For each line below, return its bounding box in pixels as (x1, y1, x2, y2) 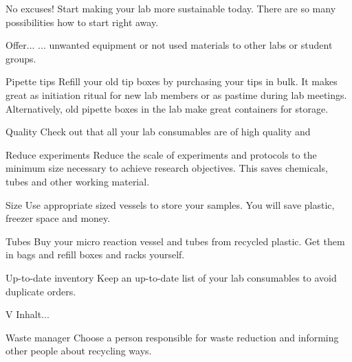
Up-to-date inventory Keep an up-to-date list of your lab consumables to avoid (5, 270, 337, 284)
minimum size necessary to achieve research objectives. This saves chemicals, (5, 161, 328, 175)
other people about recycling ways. (5, 343, 152, 358)
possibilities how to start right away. (5, 14, 159, 29)
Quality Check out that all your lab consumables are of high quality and (5, 124, 311, 139)
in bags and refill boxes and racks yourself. (5, 247, 185, 262)
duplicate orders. (5, 284, 76, 298)
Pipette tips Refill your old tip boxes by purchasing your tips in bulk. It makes (5, 74, 338, 89)
